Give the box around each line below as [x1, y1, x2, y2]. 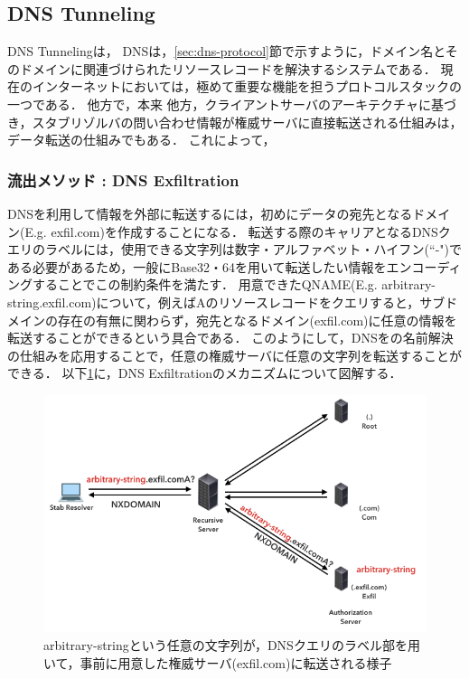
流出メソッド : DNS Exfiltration [7, 168, 239, 191]
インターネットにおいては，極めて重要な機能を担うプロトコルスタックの [32, 77, 463, 96]
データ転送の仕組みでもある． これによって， [7, 130, 276, 149]
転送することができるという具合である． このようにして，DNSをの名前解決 [7, 328, 454, 347]
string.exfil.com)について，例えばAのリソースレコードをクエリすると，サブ [7, 292, 446, 311]
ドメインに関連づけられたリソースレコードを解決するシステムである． [19, 59, 436, 78]
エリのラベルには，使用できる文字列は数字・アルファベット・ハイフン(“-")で [7, 240, 462, 259]
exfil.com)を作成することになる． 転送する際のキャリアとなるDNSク [51, 222, 451, 240]
